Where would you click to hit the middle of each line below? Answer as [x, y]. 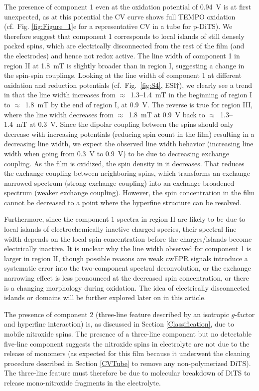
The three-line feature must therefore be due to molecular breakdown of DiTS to [127, 373]
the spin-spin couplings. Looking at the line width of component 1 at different [123, 75]
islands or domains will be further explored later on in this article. [105, 297]
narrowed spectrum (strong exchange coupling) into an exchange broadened [119, 183]
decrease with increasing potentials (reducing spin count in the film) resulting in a [129, 134]
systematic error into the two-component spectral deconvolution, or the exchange [128, 268]
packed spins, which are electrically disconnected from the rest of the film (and [124, 46]
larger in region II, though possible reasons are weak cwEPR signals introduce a [126, 258]
